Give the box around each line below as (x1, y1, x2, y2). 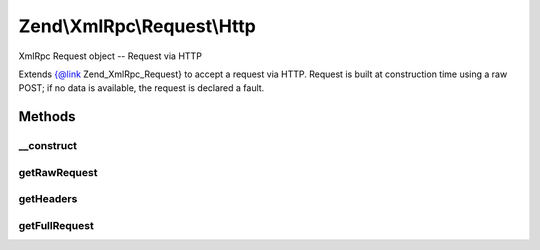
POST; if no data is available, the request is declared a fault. (18, 82, 265, 94)
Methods (18, 108, 76, 125)
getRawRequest (18, 165, 98, 179)
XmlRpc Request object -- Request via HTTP (18, 50, 202, 62)
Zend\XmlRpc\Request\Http (18, 15, 257, 37)
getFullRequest (18, 218, 94, 232)
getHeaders (18, 192, 78, 206)
